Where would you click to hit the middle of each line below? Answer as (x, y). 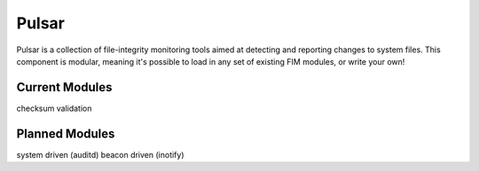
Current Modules (64, 87)
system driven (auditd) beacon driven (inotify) (101, 154)
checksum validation (54, 108)
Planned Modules (66, 133)
